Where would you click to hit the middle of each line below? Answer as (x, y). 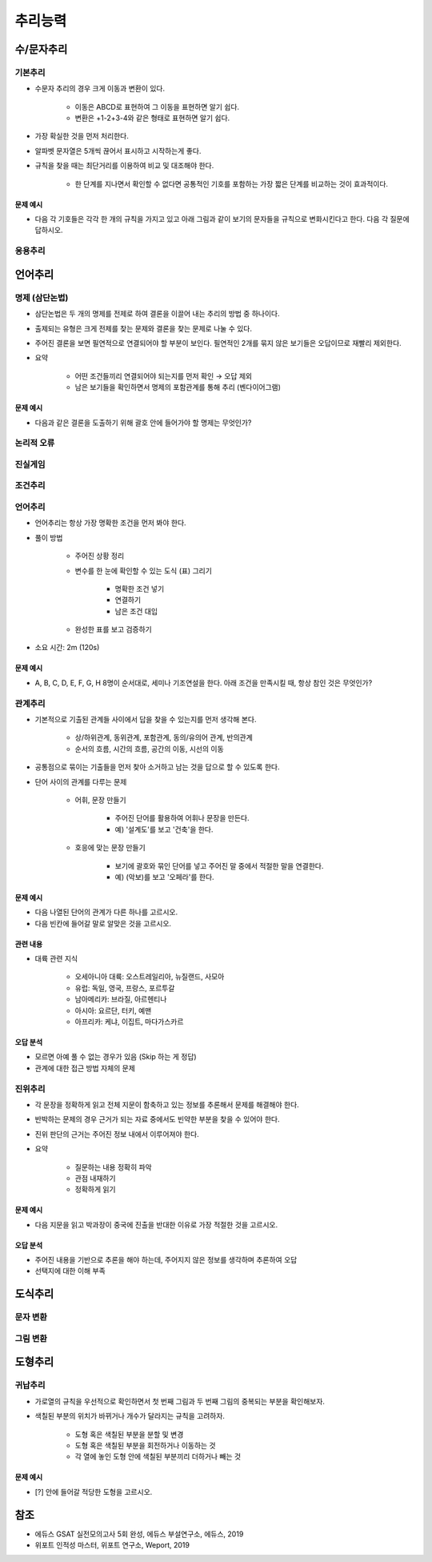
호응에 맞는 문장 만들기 (110, 848)
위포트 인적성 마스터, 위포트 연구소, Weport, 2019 (112, 1545)
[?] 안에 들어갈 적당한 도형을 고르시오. (94, 1492)
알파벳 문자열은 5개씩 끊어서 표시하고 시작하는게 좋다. (118, 151)
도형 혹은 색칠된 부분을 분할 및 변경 (129, 1434)
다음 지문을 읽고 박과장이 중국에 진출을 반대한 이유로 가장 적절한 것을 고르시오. (156, 1224)
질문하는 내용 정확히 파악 (113, 1167)
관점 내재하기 (95, 1178)
